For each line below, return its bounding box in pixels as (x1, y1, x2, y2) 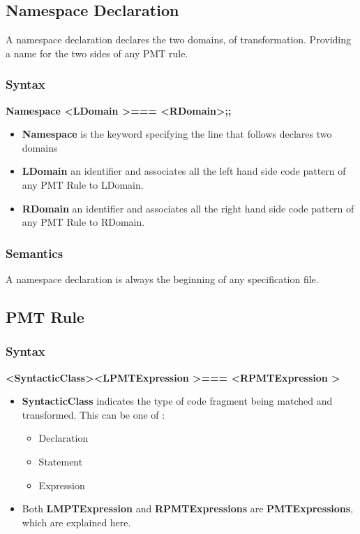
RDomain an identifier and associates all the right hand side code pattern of (22, 201, 354, 215)
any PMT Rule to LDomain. (22, 177, 144, 192)
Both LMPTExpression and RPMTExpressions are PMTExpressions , (22, 501, 354, 516)
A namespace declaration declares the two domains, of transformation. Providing (6, 32, 351, 47)
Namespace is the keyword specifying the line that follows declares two (22, 127, 332, 141)
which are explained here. (22, 514, 131, 529)
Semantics (6, 244, 63, 261)
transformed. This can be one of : (22, 407, 165, 421)
